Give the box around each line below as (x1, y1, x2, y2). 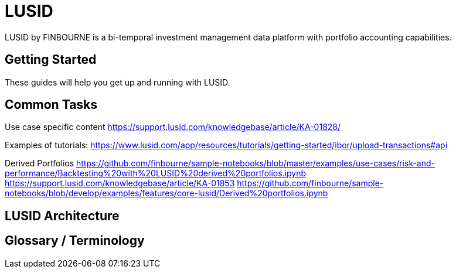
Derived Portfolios (5, 158, 74, 169)
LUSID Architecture (5, 208, 120, 223)
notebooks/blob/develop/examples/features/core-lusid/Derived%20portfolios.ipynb (5, 188, 328, 199)
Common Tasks (5, 97, 98, 112)
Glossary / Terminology (5, 233, 145, 248)
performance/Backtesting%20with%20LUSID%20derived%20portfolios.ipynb (5, 168, 307, 179)
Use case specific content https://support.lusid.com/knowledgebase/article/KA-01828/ (5, 122, 341, 132)
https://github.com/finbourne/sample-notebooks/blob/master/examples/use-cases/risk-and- (76, 158, 435, 169)
